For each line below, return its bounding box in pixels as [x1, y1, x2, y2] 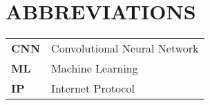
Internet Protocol [51, 80, 135, 97]
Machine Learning [51, 60, 138, 77]
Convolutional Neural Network [51, 40, 199, 57]
